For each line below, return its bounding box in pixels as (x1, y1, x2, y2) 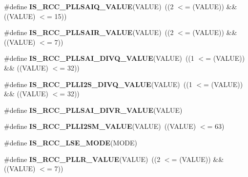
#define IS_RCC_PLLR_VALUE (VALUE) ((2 (4, 154, 161, 164)
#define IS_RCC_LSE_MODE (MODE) (4, 137, 137, 147)
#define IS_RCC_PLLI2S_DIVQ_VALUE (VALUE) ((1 (4, 79, 192, 89)
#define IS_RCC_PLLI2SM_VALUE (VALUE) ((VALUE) (4, 121, 196, 131)
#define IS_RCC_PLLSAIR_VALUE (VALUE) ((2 (4, 27, 174, 37)
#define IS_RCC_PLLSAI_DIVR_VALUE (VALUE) (4, 105, 183, 115)
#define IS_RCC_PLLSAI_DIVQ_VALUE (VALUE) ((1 (4, 53, 194, 63)
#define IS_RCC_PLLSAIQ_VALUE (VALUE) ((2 (4, 1, 174, 11)
